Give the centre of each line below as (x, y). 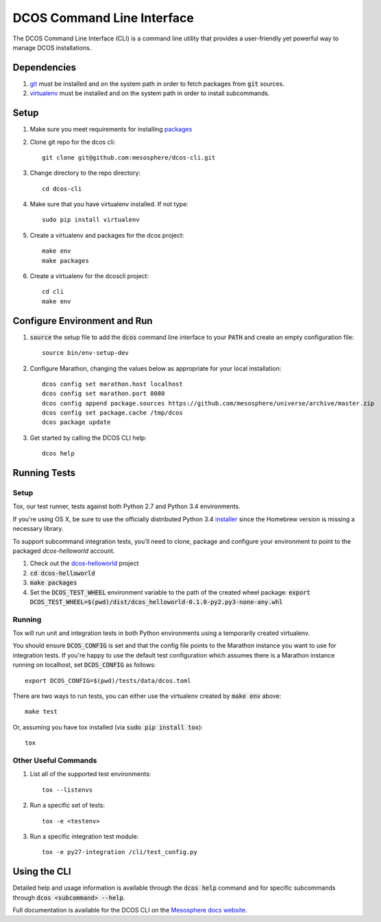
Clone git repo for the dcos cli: (73, 142)
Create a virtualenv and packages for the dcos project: (107, 235)
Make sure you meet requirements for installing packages (111, 129)
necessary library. (38, 529)
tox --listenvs (67, 790)
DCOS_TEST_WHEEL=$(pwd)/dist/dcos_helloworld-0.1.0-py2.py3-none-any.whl (157, 602)
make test (41, 712)
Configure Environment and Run (83, 321)
